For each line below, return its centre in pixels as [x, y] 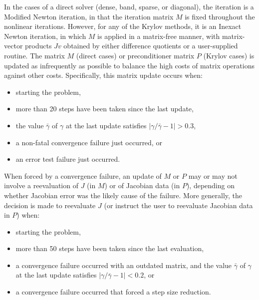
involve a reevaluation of [41, 185]
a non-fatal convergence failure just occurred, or [89, 142]
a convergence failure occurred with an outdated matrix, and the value [124, 265]
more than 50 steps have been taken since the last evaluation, [110, 248]
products [38, 46]
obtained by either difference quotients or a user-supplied [151, 46]
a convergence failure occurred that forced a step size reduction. [113, 292]
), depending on [210, 185]
